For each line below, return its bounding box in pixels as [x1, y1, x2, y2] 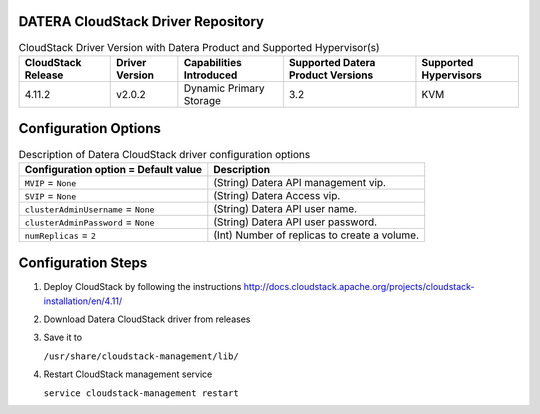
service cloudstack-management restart [43, 387, 239, 399]
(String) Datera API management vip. [213, 175, 387, 189]
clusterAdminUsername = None [24, 201, 155, 215]
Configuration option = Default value [24, 162, 203, 176]
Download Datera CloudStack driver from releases [43, 313, 251, 325]
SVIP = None [24, 188, 77, 202]
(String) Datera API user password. [213, 215, 378, 229]
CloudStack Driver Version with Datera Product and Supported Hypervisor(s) [18, 40, 380, 54]
